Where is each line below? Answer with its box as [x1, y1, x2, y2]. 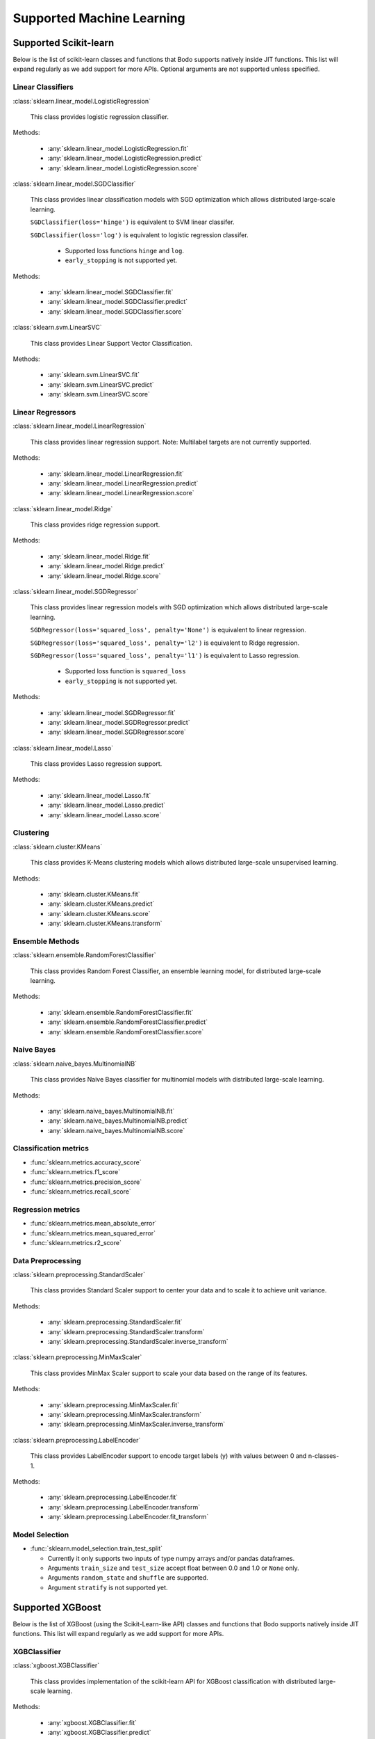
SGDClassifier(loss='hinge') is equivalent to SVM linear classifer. [30, 218, 235, 226]
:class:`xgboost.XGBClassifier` [12, 1661, 100, 1669]
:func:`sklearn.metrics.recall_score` [30, 1187, 131, 1196]
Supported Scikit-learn [12, 37, 115, 49]
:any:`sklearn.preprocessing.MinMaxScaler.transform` [47, 1411, 202, 1418]
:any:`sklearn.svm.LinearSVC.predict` [47, 380, 154, 389]
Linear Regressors [12, 407, 76, 417]
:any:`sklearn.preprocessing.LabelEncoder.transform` [47, 1502, 201, 1511]
